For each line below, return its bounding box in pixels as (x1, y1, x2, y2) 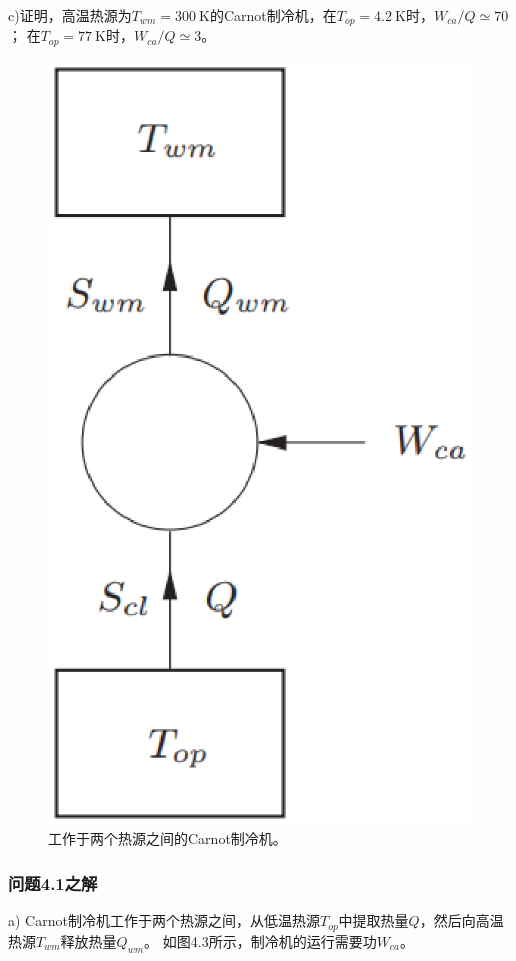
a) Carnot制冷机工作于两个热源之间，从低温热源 (8, 910, 320, 931)
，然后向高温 (419, 910, 504, 931)
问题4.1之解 (8, 870, 98, 895)
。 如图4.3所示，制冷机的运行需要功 (144, 930, 377, 951)
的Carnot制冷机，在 (209, 5, 337, 25)
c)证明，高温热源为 (8, 5, 132, 25)
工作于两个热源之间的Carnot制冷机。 (48, 828, 287, 849)
